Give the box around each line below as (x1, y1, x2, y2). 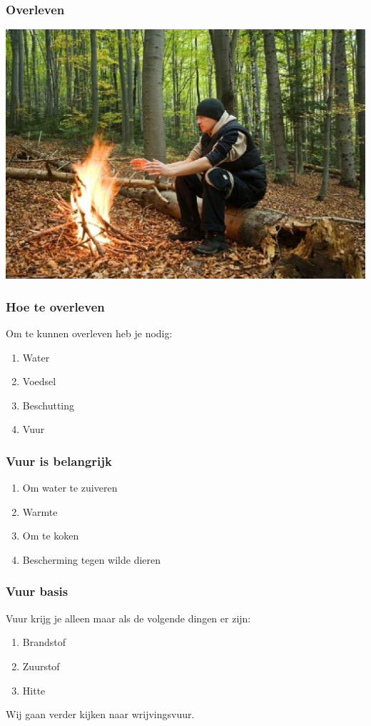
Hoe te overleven (6, 297, 105, 315)
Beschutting (22, 397, 75, 412)
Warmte (22, 504, 58, 519)
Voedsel (22, 374, 56, 389)
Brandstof (22, 635, 66, 650)
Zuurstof (22, 658, 60, 673)
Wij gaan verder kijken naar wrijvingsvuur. (6, 707, 195, 722)
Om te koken (22, 528, 79, 543)
